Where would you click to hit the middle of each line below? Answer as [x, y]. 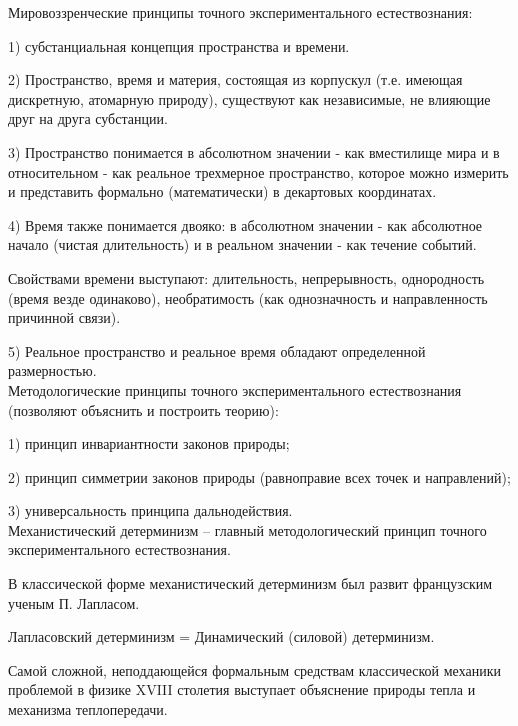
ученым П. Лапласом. [74, 602]
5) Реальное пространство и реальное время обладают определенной [217, 350]
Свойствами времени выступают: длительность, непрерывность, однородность [246, 277]
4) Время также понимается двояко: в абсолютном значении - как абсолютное [245, 224]
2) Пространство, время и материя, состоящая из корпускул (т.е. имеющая [235, 79]
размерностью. [52, 370]
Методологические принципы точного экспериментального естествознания [235, 389]
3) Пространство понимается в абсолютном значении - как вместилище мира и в [254, 151]
